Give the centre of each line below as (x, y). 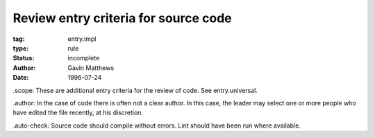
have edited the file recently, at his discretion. (78, 113)
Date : (21, 78)
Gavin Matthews (91, 68)
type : (21, 48)
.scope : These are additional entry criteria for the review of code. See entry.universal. (135, 90)
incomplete (84, 58)
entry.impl (82, 39)
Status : (24, 58)
